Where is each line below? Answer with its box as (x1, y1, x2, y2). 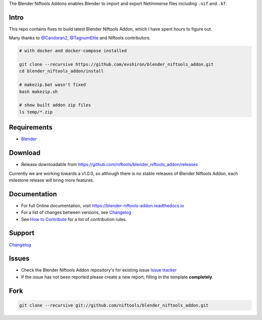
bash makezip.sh (19, 89, 58, 94)
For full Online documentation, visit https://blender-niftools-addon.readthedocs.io (21, 202, 184, 208)
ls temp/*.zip (19, 109, 53, 115)
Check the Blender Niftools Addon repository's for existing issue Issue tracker (21, 267, 177, 273)
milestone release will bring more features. (9, 177, 94, 183)
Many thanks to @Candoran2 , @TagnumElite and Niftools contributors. (9, 35, 151, 41)
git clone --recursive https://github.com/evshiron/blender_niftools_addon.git (19, 62, 214, 67)
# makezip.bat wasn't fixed (19, 82, 86, 87)
